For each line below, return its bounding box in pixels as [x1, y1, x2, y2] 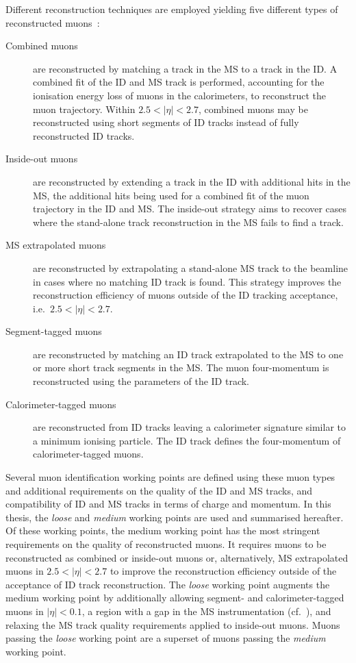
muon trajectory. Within [33, 101, 136, 116]
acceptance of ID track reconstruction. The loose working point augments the [5, 577, 330, 591]
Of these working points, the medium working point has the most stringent [5, 523, 320, 538]
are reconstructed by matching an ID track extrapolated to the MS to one [33, 347, 344, 361]
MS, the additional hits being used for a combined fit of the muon [33, 188, 309, 202]
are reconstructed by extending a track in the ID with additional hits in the [33, 174, 351, 188]
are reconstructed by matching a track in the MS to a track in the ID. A [33, 61, 338, 75]
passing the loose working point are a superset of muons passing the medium [5, 631, 326, 645]
